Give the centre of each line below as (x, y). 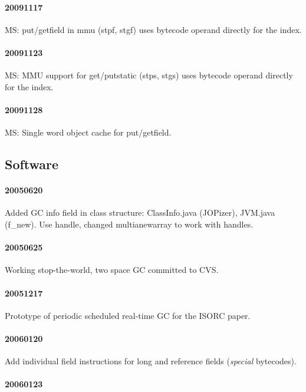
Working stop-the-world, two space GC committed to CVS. (112, 270)
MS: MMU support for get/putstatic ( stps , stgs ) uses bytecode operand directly (149, 75)
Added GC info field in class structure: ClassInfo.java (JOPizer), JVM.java (140, 213)
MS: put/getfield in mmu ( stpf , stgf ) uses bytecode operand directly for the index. (153, 29)
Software (32, 164)
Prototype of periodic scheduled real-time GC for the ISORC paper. (128, 315)
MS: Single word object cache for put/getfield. (88, 132)
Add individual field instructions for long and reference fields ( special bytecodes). (151, 361)
